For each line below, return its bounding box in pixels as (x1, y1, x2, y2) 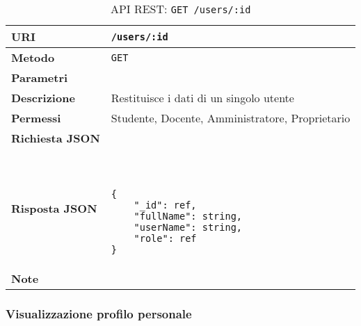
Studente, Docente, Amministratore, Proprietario (111, 110, 351, 126)
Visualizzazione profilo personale (6, 304, 192, 322)
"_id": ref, (134, 199, 197, 211)
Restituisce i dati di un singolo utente (111, 90, 294, 106)
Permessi (11, 110, 61, 126)
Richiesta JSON (11, 130, 100, 146)
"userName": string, (134, 222, 243, 233)
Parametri (11, 70, 68, 85)
